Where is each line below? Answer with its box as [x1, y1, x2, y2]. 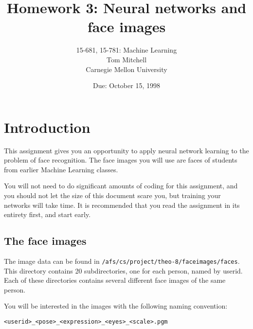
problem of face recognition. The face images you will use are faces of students [4, 155, 237, 165]
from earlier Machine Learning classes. [4, 164, 118, 174]
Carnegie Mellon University [86, 64, 167, 74]
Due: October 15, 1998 [93, 80, 160, 91]
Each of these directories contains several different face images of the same [4, 275, 226, 285]
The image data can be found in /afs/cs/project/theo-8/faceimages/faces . [4, 256, 240, 266]
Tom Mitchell [106, 54, 147, 64]
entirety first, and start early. [4, 209, 91, 219]
